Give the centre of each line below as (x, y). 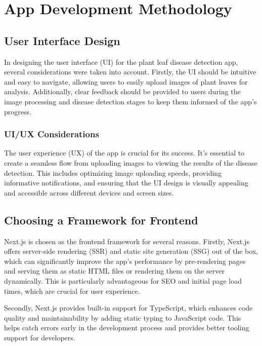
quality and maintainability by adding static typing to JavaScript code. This (123, 317)
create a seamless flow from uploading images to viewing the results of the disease (131, 162)
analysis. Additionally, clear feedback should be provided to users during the (122, 91)
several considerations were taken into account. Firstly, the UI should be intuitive (130, 72)
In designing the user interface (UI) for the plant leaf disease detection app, (121, 62)
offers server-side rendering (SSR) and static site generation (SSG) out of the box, (131, 251)
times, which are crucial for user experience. (72, 291)
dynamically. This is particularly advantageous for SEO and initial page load (123, 280)
